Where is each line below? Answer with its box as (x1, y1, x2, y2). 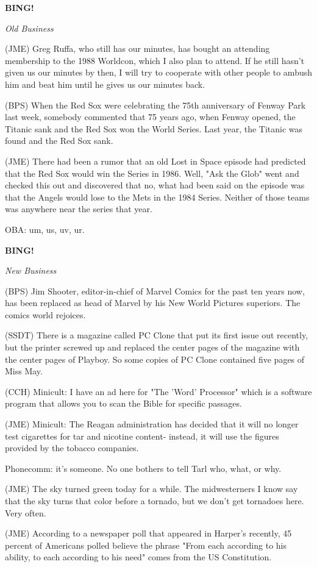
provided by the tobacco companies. (5, 441, 139, 454)
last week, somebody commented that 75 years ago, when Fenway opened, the (5, 110, 296, 123)
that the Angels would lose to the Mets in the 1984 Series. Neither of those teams (5, 190, 310, 203)
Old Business (5, 21, 54, 34)
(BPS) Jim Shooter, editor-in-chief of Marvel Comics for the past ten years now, (5, 284, 305, 297)
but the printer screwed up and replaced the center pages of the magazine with (5, 341, 300, 354)
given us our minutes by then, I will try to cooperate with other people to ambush (5, 66, 312, 79)
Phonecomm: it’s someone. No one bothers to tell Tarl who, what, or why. (5, 462, 282, 474)
